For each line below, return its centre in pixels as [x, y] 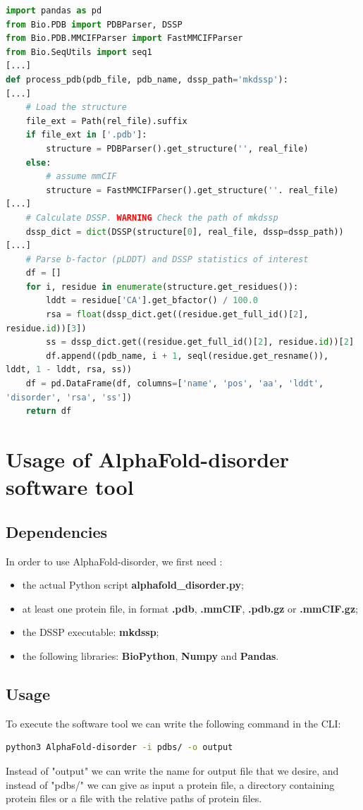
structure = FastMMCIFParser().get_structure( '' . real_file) [192, 190]
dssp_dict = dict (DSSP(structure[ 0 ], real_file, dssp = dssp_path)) [185, 232]
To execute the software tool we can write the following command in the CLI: [173, 723]
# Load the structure [76, 108]
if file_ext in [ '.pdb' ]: [86, 135]
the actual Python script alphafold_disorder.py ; [133, 585]
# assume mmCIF [81, 177]
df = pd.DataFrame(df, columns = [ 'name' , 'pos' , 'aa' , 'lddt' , [175, 384]
